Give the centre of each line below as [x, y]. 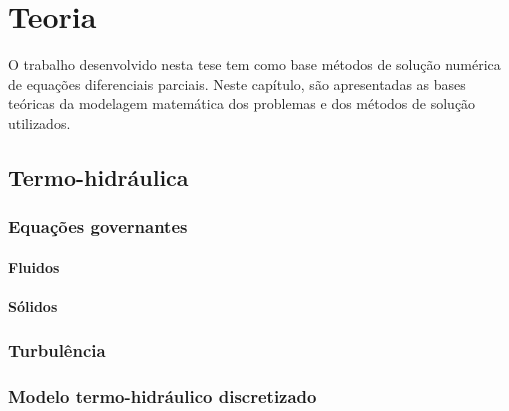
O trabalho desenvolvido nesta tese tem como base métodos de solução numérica [254, 64]
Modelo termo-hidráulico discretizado [162, 396]
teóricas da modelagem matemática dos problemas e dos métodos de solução [242, 103]
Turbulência [57, 350]
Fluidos [34, 266]
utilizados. [39, 122]
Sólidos [33, 305]
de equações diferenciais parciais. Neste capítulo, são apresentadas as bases [237, 83]
